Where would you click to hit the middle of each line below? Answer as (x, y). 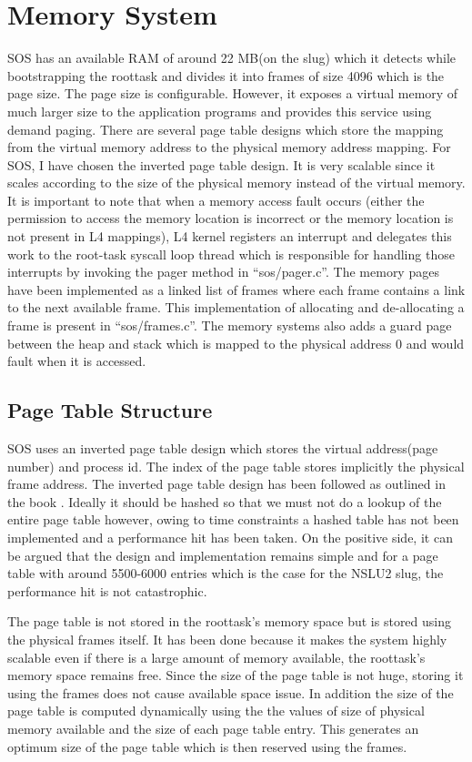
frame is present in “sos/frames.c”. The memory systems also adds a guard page (230, 325)
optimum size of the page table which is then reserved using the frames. (207, 746)
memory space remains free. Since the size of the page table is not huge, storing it (236, 675)
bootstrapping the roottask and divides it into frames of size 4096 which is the (226, 75)
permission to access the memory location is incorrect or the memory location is (231, 218)
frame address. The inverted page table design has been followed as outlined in (226, 484)
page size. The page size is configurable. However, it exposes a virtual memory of (233, 93)
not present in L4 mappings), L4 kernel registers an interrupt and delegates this (230, 236)
